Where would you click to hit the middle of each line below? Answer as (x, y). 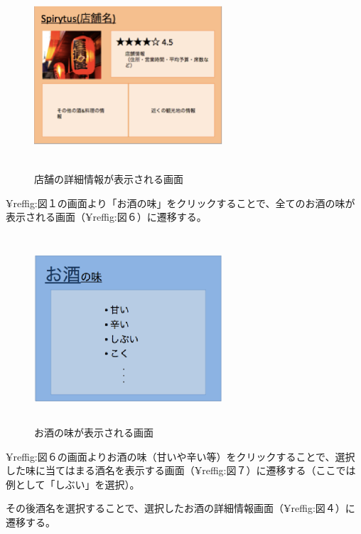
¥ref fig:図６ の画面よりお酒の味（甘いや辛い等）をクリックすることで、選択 (180, 456)
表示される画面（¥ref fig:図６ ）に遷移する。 (106, 217)
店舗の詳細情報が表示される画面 (109, 179)
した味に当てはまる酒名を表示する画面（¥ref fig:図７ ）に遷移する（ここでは (181, 470)
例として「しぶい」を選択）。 (73, 484)
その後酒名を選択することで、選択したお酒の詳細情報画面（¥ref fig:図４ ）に (180, 508)
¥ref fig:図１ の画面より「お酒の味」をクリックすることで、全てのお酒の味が (180, 203)
